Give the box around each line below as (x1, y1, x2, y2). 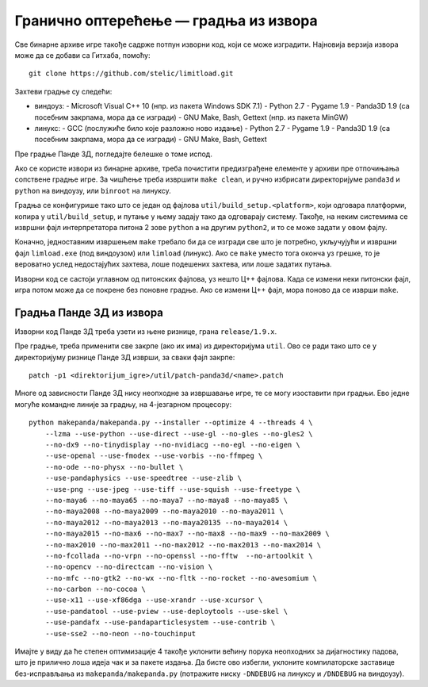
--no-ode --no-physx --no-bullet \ (44, 462, 184, 471)
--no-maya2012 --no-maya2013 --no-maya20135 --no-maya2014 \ (44, 518, 289, 527)
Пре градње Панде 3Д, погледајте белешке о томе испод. (14, 149, 213, 159)
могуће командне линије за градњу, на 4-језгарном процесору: (14, 399, 232, 409)
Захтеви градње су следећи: (14, 86, 113, 96)
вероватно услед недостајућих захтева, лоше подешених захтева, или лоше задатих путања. (14, 259, 332, 269)
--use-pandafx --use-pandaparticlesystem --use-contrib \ (44, 618, 276, 627)
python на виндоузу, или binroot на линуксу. (14, 186, 172, 195)
